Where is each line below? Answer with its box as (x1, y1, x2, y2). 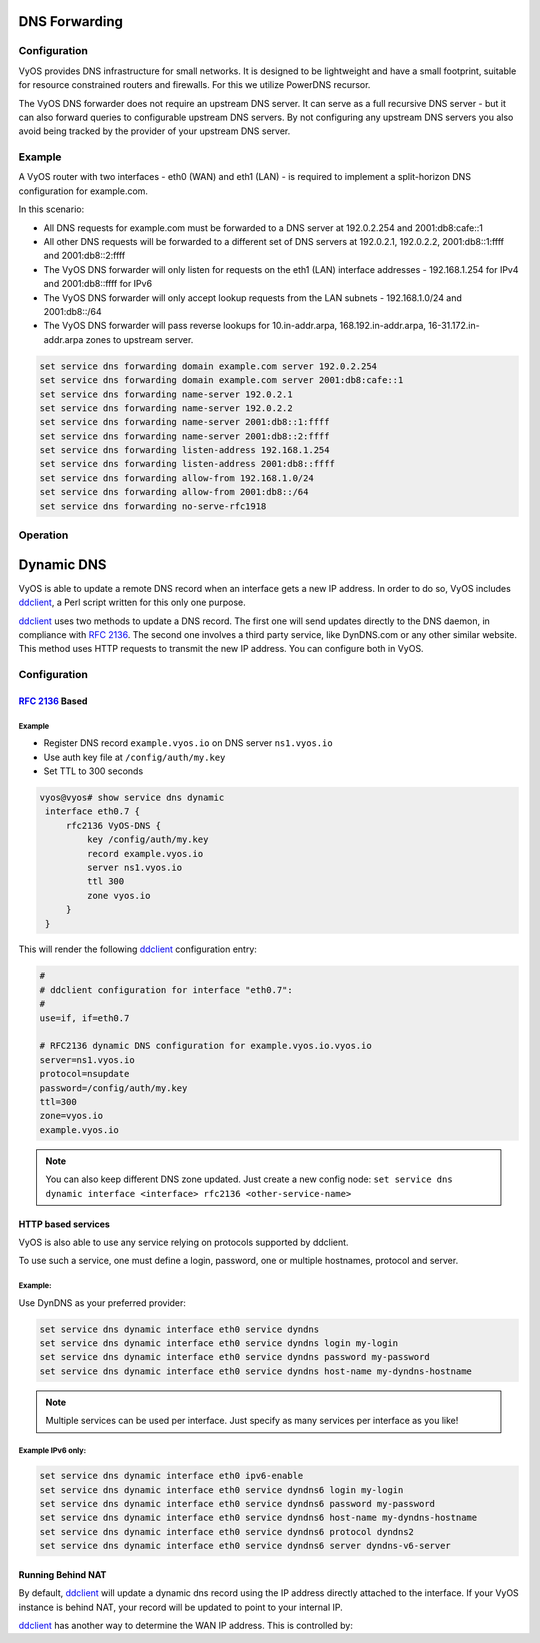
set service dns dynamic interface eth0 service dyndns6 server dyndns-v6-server (39, 1540, 452, 1552)
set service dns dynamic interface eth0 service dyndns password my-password (39, 1351, 430, 1363)
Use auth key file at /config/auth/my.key (43, 751, 226, 763)
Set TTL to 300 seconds (43, 765, 144, 777)
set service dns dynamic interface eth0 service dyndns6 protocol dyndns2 (39, 1526, 415, 1537)
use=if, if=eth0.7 (39, 1012, 130, 1024)
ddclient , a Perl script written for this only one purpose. (18, 596, 247, 609)
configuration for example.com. (18, 185, 149, 197)
